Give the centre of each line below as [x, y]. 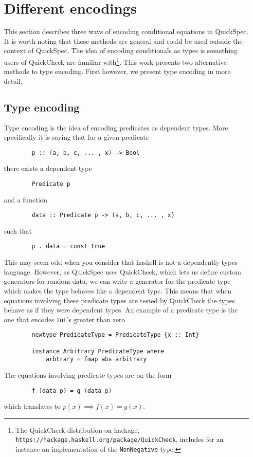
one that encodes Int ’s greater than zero [64, 319]
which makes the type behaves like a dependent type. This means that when [118, 290]
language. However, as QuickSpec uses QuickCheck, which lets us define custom [123, 271]
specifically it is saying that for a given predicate [76, 137]
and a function [26, 199]
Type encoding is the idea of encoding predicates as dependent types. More [116, 127]
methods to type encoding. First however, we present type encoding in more [117, 71]
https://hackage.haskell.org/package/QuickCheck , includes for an [119, 439]
